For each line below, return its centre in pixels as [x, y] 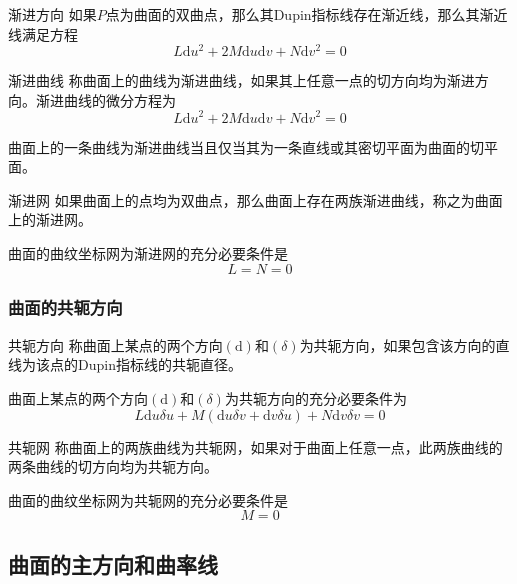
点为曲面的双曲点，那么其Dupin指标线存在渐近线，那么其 [292, 14]
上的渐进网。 [50, 219]
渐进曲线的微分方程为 [105, 99]
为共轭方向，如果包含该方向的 [397, 344]
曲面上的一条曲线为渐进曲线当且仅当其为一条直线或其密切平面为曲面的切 [246, 146]
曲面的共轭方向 [65, 307]
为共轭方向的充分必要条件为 [315, 397]
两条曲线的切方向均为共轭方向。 [113, 466]
